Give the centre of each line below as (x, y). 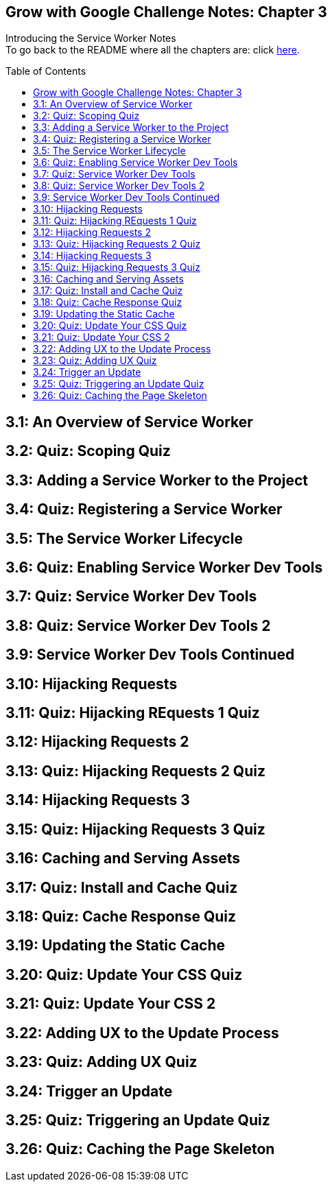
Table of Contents (46, 71)
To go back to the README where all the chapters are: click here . (153, 50)
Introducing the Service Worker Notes (91, 38)
